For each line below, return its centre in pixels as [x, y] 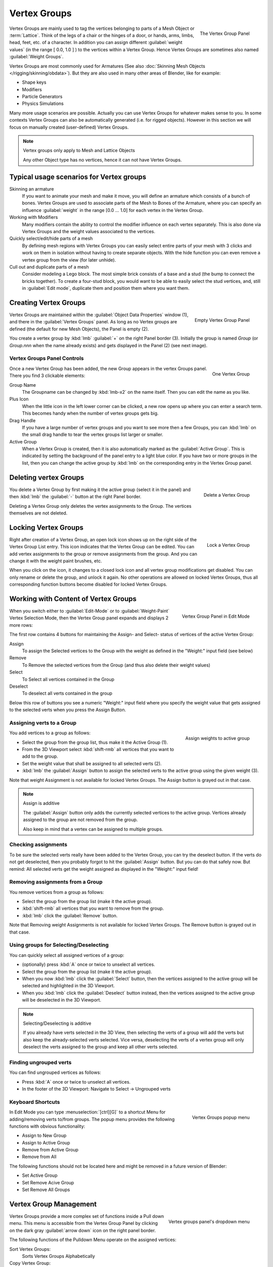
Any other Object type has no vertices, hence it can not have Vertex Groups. [102, 160]
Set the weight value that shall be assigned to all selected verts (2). [92, 763]
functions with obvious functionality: [47, 1126]
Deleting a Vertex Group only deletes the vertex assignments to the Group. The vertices [100, 506]
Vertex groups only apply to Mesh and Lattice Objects [79, 151]
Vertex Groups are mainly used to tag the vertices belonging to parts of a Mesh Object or [102, 28]
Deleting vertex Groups [47, 477]
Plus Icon [19, 399]
